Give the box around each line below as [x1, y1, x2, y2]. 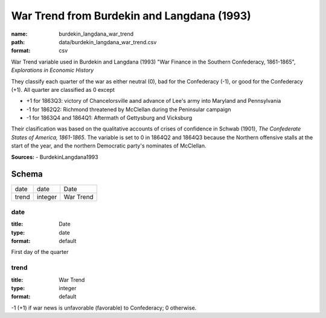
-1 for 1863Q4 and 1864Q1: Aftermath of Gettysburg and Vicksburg [26, 114, 193, 122]
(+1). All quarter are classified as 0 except [11, 86, 115, 93]
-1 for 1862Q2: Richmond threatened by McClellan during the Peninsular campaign [26, 106, 231, 113]
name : [11, 30, 28, 37]
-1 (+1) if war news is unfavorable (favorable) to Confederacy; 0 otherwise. [11, 304, 197, 311]
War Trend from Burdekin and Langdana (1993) [11, 9, 252, 22]
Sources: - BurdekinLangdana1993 [11, 153, 99, 160]
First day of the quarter [11, 248, 69, 256]
